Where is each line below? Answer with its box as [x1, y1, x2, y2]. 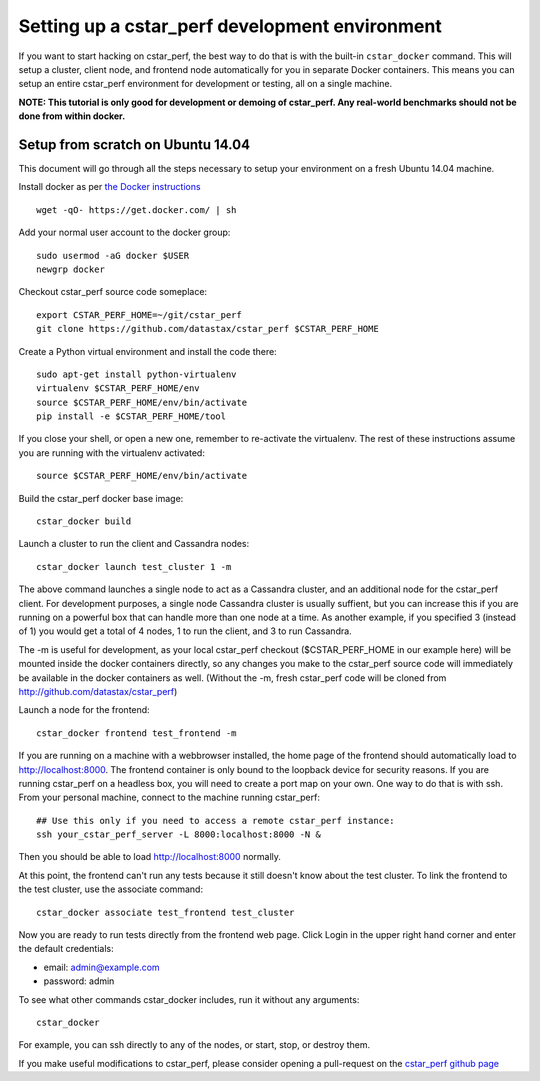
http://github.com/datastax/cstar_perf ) [18, 685, 178, 697]
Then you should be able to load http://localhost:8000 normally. [18, 851, 282, 863]
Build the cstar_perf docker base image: [18, 492, 184, 504]
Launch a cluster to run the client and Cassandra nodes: [18, 538, 250, 550]
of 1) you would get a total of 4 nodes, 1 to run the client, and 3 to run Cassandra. [18, 625, 352, 637]
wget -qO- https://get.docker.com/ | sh [36, 204, 237, 215]
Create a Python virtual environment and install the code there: [18, 345, 277, 357]
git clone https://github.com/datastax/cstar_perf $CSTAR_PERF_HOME [36, 323, 379, 335]
